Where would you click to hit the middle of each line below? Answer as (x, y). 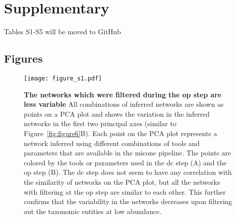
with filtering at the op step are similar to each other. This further (125, 191)
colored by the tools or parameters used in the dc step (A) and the (125, 162)
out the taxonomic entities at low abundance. (93, 211)
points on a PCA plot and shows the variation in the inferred (117, 113)
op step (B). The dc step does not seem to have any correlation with (128, 172)
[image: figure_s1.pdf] (63, 78)
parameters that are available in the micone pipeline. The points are (127, 153)
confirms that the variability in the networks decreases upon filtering (128, 201)
